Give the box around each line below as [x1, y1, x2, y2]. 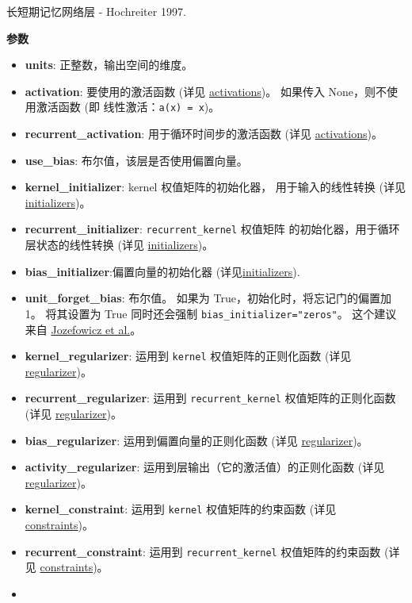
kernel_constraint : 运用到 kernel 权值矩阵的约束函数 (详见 [25, 501, 337, 517]
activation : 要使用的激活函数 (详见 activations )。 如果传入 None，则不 [25, 83, 387, 99]
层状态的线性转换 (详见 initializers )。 [25, 236, 214, 253]
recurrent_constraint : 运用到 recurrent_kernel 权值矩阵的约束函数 [25, 543, 381, 559]
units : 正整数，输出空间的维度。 [25, 56, 193, 73]
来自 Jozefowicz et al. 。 [25, 321, 142, 337]
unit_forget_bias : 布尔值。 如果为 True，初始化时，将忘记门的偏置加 [25, 290, 391, 306]
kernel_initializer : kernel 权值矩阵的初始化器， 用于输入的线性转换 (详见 [25, 179, 406, 195]
